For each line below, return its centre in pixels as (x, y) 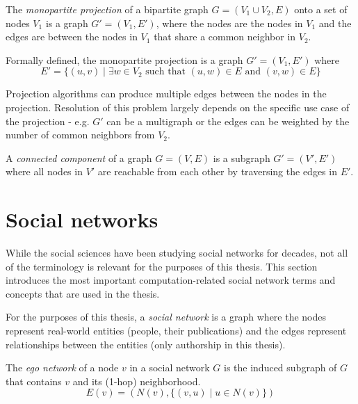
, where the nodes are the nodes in (229, 23)
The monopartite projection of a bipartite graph (107, 9)
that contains (34, 381)
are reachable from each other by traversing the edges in (217, 171)
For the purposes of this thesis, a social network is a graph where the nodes (166, 317)
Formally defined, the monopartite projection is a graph (124, 59)
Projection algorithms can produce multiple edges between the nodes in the (166, 94)
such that (165, 72)
